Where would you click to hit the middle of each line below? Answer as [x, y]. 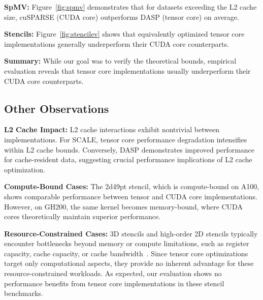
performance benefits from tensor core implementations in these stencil [114, 283]
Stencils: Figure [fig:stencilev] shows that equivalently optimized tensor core [124, 34]
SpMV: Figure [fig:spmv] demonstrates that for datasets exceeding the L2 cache [130, 7]
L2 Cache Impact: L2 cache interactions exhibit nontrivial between [112, 129]
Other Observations [57, 108]
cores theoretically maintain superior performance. [83, 216]
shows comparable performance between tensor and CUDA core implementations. [131, 196]
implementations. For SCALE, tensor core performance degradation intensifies [126, 139]
